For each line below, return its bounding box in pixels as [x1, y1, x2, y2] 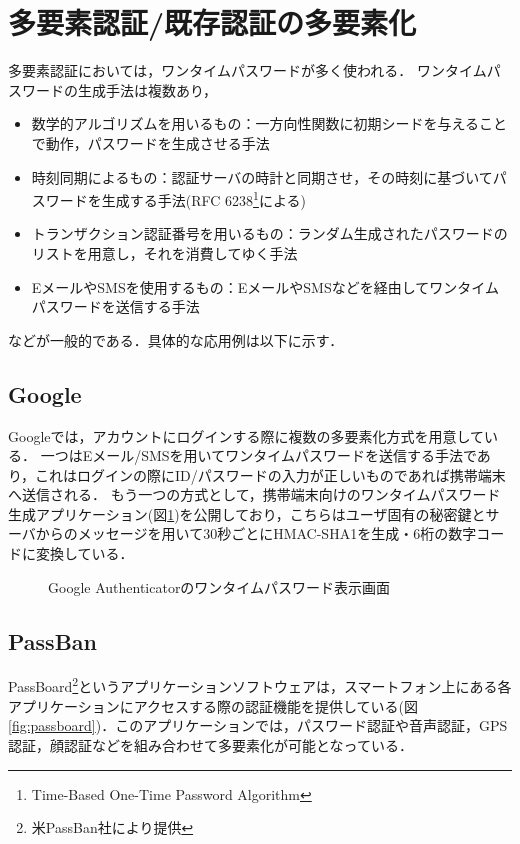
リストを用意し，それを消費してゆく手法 [31, 242, 298, 263]
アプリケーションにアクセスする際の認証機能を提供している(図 [8, 695, 419, 716]
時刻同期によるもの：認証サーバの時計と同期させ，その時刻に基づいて [31, 166, 493, 187]
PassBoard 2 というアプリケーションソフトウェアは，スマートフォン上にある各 [8, 673, 512, 697]
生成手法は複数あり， [77, 79, 218, 100]
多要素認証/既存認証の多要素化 [8, 2, 417, 43]
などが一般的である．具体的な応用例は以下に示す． [8, 329, 344, 350]
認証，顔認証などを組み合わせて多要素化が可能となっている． [8, 734, 413, 755]
